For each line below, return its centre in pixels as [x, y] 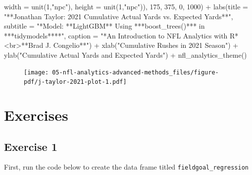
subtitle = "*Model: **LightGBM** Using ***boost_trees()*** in [104, 26]
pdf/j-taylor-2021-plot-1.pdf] [75, 82]
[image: [36, 72]
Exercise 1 [31, 146]
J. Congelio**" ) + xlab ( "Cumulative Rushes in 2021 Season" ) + [142, 45]
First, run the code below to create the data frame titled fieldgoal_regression [126, 167]
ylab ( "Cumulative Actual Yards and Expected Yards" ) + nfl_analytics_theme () [126, 54]
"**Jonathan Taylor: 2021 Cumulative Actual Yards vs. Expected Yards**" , [119, 16]
